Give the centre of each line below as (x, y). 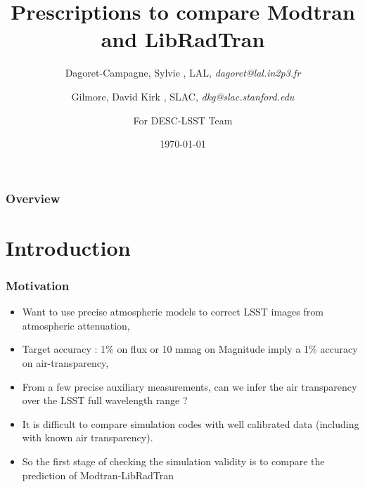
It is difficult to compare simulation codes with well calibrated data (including (191, 423)
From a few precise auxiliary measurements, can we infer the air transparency (190, 386)
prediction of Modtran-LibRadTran (98, 475)
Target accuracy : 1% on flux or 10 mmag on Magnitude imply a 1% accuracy (190, 349)
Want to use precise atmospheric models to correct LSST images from (173, 312)
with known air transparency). (88, 437)
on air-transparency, (65, 362)
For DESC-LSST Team (183, 120)
